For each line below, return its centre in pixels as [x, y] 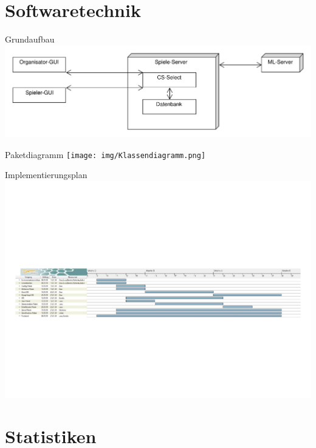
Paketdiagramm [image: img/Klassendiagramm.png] [105, 154]
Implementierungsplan [46, 175]
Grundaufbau [30, 39]
